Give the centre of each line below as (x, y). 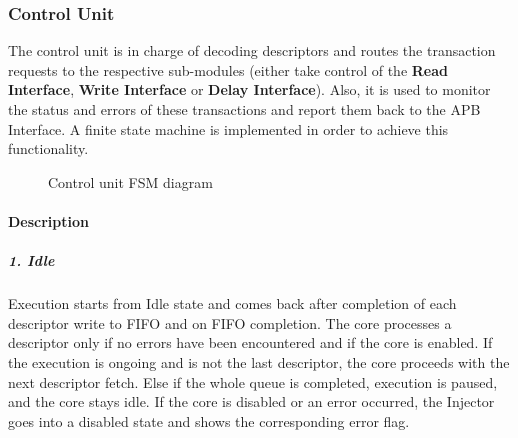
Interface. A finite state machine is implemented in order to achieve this (228, 128)
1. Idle (31, 260)
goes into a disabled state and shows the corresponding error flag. (209, 420)
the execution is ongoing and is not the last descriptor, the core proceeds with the (259, 361)
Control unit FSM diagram (130, 181)
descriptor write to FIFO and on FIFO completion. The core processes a (230, 322)
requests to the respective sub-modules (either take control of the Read (228, 69)
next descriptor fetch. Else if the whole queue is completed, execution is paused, (253, 381)
